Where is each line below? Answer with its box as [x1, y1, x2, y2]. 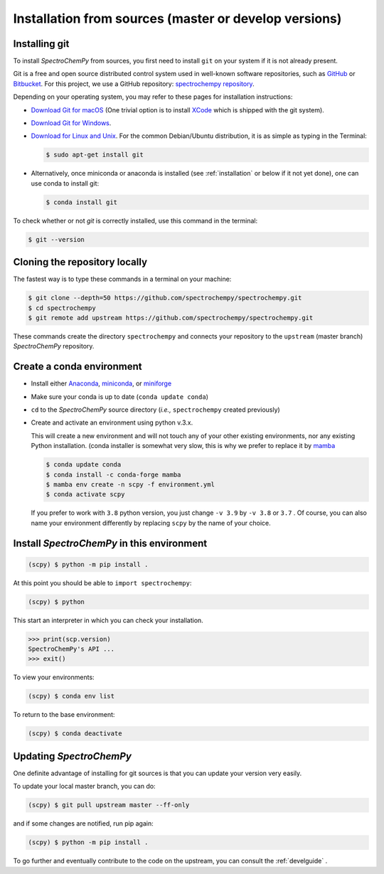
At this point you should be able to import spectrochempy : [13, 578, 192, 587]
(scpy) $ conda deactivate [28, 730, 122, 737]
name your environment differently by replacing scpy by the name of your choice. [31, 518, 272, 527]
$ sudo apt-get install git [46, 151, 144, 159]
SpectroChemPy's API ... [28, 645, 115, 654]
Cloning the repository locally [13, 256, 148, 268]
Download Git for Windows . [31, 119, 112, 127]
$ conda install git [46, 198, 117, 206]
